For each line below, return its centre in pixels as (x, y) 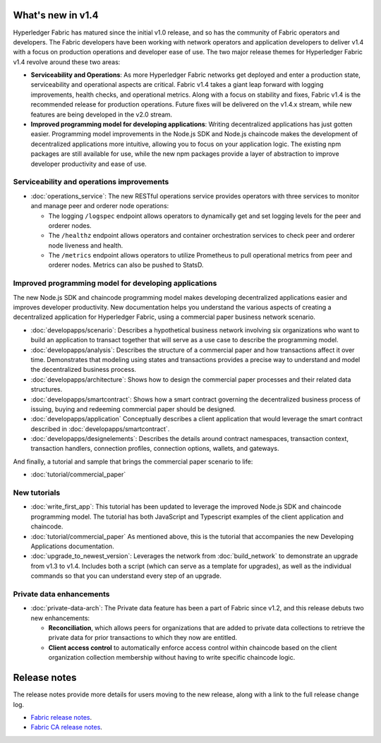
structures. (47, 389)
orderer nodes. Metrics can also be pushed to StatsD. (126, 265)
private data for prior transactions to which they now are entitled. (143, 638)
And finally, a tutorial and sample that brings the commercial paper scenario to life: (133, 461)
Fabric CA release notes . (66, 727)
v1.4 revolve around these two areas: (67, 62)
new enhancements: (60, 618)
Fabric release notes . (61, 717)
